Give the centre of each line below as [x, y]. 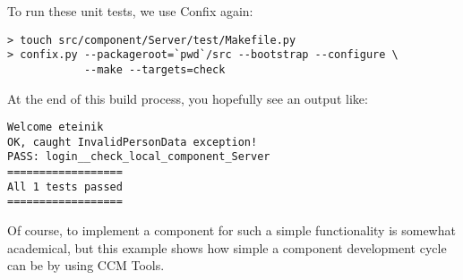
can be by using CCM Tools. [86, 265]
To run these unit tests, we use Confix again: [130, 11]
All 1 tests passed [65, 187]
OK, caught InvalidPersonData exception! [133, 142]
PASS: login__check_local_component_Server [139, 157]
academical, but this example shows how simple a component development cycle [227, 247]
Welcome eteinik [56, 127]
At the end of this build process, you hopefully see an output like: [188, 98]
